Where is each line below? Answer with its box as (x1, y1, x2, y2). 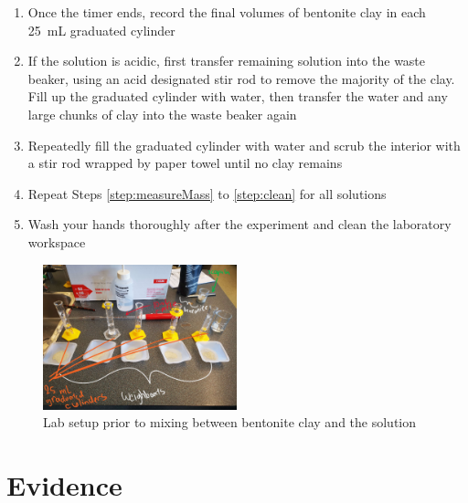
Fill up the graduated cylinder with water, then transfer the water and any (27, 87, 448, 106)
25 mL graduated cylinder (27, 20, 175, 39)
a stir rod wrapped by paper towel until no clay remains (27, 153, 343, 173)
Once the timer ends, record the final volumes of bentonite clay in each (27, 3, 426, 21)
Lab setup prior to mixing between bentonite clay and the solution (43, 413, 417, 432)
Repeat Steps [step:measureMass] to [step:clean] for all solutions (27, 183, 387, 203)
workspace (27, 232, 86, 251)
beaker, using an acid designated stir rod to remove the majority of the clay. (27, 68, 455, 88)
